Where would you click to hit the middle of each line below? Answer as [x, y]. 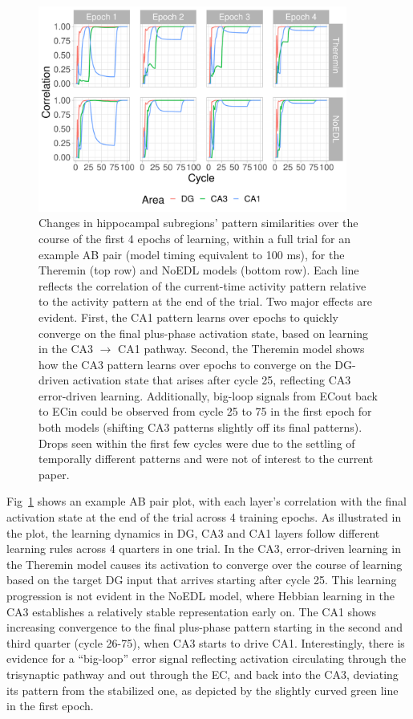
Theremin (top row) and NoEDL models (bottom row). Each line [199, 270]
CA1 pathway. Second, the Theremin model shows [241, 349]
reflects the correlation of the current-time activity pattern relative [202, 285]
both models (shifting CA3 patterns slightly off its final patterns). [200, 427]
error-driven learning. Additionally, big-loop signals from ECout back [208, 395]
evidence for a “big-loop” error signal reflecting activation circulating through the [206, 658]
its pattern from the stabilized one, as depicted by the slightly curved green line [202, 690]
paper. [54, 474]
